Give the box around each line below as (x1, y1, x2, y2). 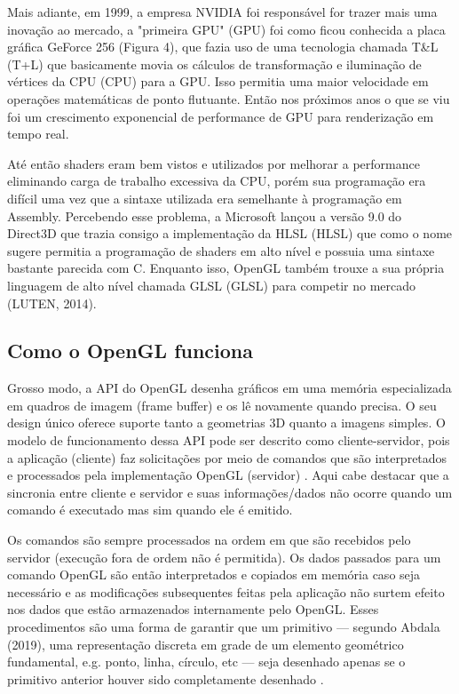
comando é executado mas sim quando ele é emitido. (7, 500, 293, 519)
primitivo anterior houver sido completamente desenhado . (7, 669, 324, 688)
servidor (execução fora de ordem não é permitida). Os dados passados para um (7, 547, 441, 566)
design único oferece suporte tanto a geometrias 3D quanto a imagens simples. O (7, 413, 446, 432)
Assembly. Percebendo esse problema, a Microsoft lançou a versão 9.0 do (7, 206, 402, 225)
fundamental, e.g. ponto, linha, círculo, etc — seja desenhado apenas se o (7, 652, 406, 671)
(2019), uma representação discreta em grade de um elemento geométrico (7, 634, 404, 653)
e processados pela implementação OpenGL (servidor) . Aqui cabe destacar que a (7, 466, 449, 484)
